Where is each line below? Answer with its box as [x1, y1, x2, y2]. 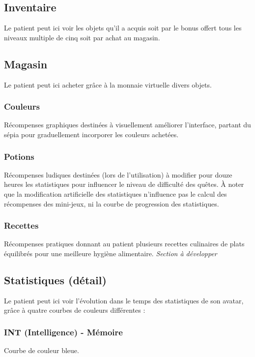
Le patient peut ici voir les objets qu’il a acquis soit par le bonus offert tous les [4, 23, 242, 33]
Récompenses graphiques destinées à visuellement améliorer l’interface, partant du [4, 119, 251, 130]
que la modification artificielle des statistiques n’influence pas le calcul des [4, 189, 227, 199]
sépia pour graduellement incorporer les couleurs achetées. [4, 129, 179, 139]
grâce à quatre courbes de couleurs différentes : [4, 305, 145, 315]
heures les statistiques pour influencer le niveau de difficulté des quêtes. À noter [4, 179, 244, 189]
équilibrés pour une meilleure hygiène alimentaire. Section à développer [4, 248, 217, 258]
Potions [4, 150, 34, 162]
